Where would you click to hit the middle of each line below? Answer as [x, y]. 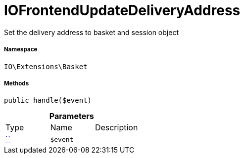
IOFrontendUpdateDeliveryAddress [122, 10]
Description [116, 128]
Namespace [21, 50]
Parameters [72, 116]
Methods [17, 83]
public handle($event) [48, 100]
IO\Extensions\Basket [46, 66]
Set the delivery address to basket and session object [91, 32]
